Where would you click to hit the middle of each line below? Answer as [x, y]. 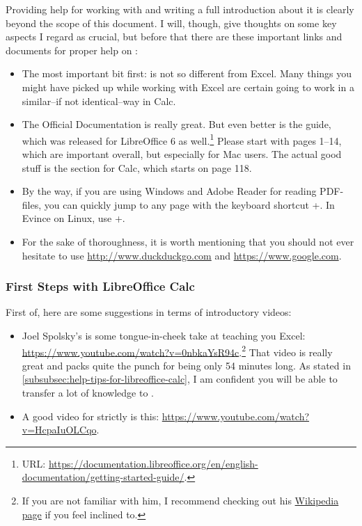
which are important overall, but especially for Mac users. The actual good [182, 154]
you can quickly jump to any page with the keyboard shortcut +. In [189, 204]
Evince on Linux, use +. [73, 218]
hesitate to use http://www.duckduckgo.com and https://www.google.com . [182, 255]
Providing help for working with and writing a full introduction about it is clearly [180, 9]
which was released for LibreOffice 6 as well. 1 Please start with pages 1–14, [182, 139]
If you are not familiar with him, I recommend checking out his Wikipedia [180, 500]
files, [32, 204]
